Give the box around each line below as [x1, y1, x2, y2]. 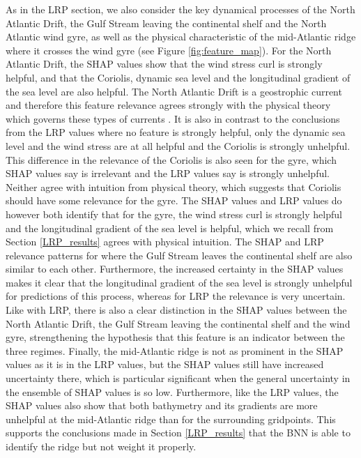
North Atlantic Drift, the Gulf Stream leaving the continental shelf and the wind [6, 316, 351, 330]
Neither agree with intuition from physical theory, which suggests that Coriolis [6, 179, 341, 194]
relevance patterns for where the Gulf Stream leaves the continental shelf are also [6, 247, 353, 262]
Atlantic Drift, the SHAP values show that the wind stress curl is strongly [6, 56, 323, 71]
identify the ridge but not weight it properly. [6, 439, 197, 453]
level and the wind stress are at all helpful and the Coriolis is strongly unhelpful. [6, 138, 351, 153]
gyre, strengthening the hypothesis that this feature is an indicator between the [6, 330, 345, 344]
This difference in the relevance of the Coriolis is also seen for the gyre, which [6, 152, 337, 167]
